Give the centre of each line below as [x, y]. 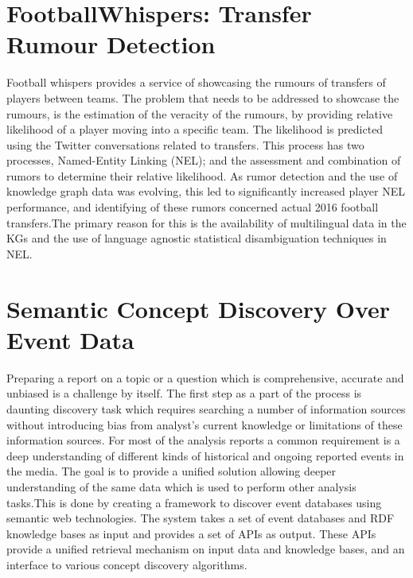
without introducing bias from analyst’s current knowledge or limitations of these [205, 424]
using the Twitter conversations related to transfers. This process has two [185, 144]
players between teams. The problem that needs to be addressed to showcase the [203, 97]
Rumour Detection [111, 44]
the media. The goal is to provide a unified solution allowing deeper [171, 471]
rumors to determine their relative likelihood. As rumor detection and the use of [202, 175]
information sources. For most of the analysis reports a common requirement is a [203, 440]
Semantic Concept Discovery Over [199, 308]
